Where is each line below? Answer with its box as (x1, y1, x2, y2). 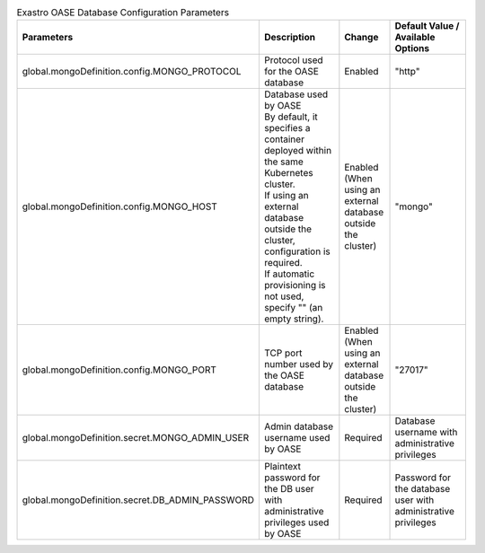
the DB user (263, 483, 314, 496)
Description (263, 31, 316, 44)
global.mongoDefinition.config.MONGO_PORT (22, 364, 217, 376)
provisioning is (263, 279, 327, 292)
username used (263, 432, 331, 444)
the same (263, 155, 304, 168)
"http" (394, 66, 420, 78)
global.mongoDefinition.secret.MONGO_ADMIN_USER (22, 432, 250, 444)
